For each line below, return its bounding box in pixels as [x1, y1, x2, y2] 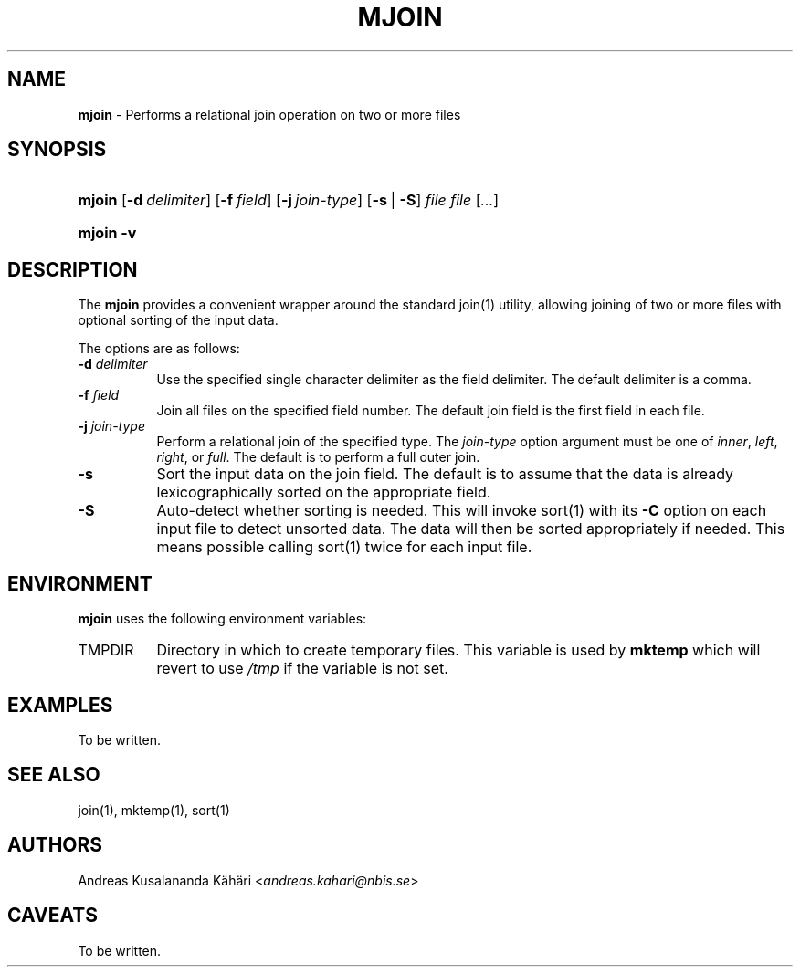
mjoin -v [78, 224, 137, 243]
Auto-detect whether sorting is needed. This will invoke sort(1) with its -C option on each [156, 501, 767, 520]
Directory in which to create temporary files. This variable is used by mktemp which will [156, 641, 761, 660]
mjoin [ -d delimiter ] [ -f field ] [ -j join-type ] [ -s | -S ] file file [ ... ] [78, 191, 500, 210]
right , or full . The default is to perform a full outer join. [156, 449, 480, 466]
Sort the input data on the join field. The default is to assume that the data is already [156, 465, 734, 484]
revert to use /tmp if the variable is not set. [156, 659, 448, 678]
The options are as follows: [78, 340, 240, 357]
